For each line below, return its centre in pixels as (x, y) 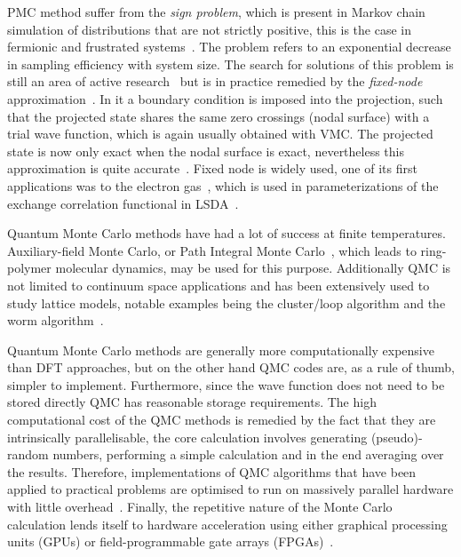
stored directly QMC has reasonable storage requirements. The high (192, 402)
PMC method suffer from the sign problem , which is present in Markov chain (216, 12)
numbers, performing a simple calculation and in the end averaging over (248, 454)
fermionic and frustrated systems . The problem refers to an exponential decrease (229, 47)
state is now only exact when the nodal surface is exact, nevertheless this (206, 151)
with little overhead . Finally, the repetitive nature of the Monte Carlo (200, 507)
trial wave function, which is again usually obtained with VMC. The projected (220, 134)
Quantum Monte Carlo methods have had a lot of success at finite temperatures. (227, 233)
